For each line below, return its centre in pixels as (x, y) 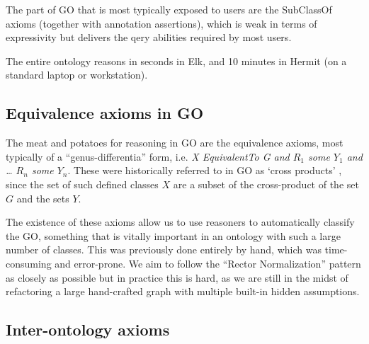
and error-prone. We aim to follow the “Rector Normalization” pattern (208, 263)
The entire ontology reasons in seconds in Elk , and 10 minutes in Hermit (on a (176, 61)
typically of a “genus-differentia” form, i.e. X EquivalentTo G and (148, 156)
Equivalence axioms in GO (105, 113)
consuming (29, 263)
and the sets (43, 198)
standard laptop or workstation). (77, 75)
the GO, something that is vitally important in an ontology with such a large (173, 235)
